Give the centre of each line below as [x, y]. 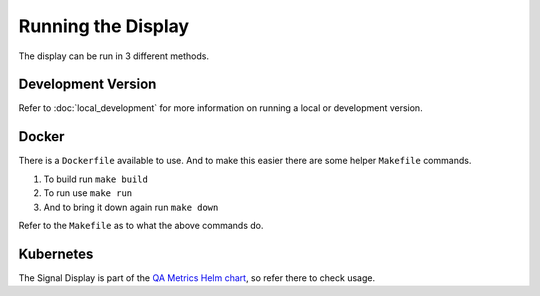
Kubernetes [56, 253]
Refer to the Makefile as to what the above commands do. [141, 225]
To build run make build [96, 179]
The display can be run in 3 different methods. [114, 56]
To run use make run [88, 193]
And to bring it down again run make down [131, 207]
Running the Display [104, 26]
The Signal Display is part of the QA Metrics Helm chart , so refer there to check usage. [196, 277]
